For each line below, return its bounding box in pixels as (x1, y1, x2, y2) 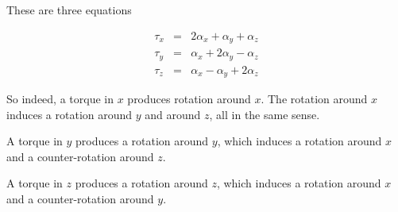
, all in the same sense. (209, 106, 320, 122)
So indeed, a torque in (6, 91, 114, 107)
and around (145, 106, 201, 122)
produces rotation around (127, 91, 251, 107)
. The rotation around (261, 91, 368, 107)
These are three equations (6, 2, 132, 17)
